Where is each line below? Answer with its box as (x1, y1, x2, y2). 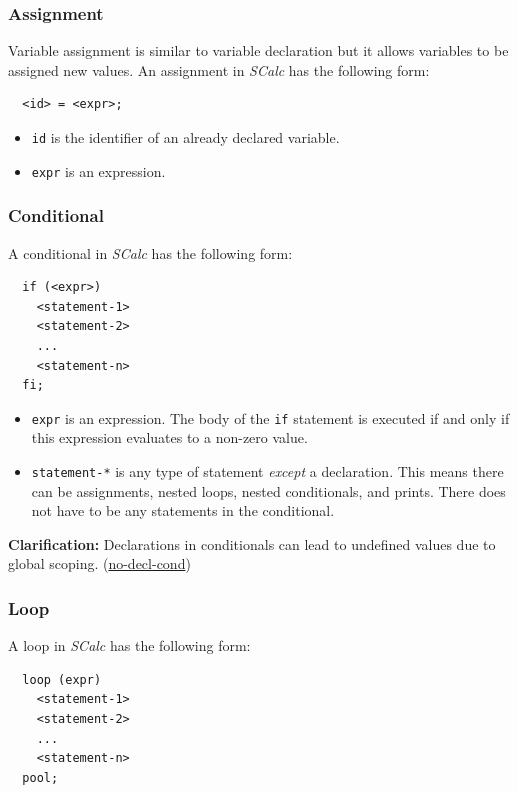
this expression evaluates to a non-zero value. (31, 427, 308, 448)
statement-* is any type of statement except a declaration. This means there (31, 460, 504, 481)
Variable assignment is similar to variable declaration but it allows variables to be (8, 40, 509, 61)
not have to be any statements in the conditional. (31, 500, 335, 521)
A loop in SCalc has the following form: (8, 635, 251, 656)
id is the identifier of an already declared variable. (31, 127, 340, 147)
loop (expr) (22, 672, 102, 687)
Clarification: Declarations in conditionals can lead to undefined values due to (8, 533, 496, 554)
